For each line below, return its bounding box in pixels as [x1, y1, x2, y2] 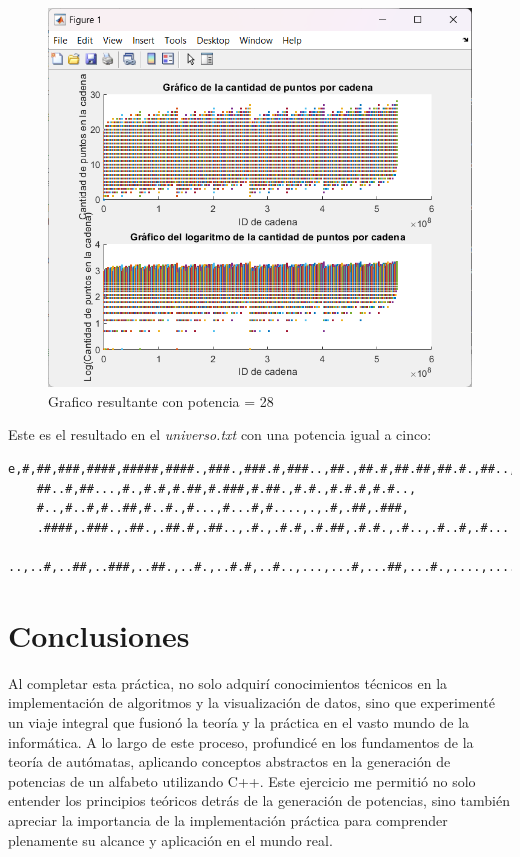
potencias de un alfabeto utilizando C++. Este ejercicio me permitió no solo [8, 770, 476, 791]
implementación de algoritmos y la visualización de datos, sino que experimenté [8, 692, 495, 713]
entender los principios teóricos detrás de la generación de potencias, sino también [8, 790, 510, 811]
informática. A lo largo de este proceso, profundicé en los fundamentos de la [8, 731, 474, 752]
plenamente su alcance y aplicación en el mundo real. [8, 829, 333, 850]
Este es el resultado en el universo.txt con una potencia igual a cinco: [8, 424, 432, 445]
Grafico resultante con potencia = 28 [48, 390, 274, 411]
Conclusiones [8, 614, 190, 655]
